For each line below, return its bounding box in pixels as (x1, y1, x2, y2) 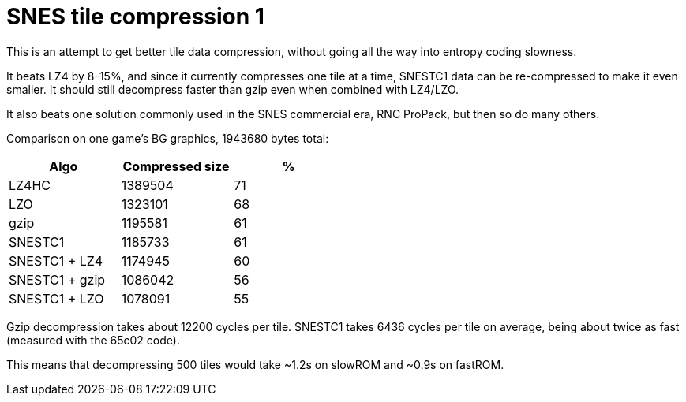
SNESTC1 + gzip (9, 271, 106, 288)
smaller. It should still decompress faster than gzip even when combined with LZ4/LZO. (6, 82, 459, 96)
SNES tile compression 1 (6, 3, 264, 30)
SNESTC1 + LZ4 (9, 252, 103, 269)
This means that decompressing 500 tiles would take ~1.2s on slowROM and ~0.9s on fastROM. (6, 357, 504, 371)
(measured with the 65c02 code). (6, 333, 180, 347)
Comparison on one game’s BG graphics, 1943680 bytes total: (6, 131, 329, 145)
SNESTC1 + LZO (9, 290, 104, 307)
